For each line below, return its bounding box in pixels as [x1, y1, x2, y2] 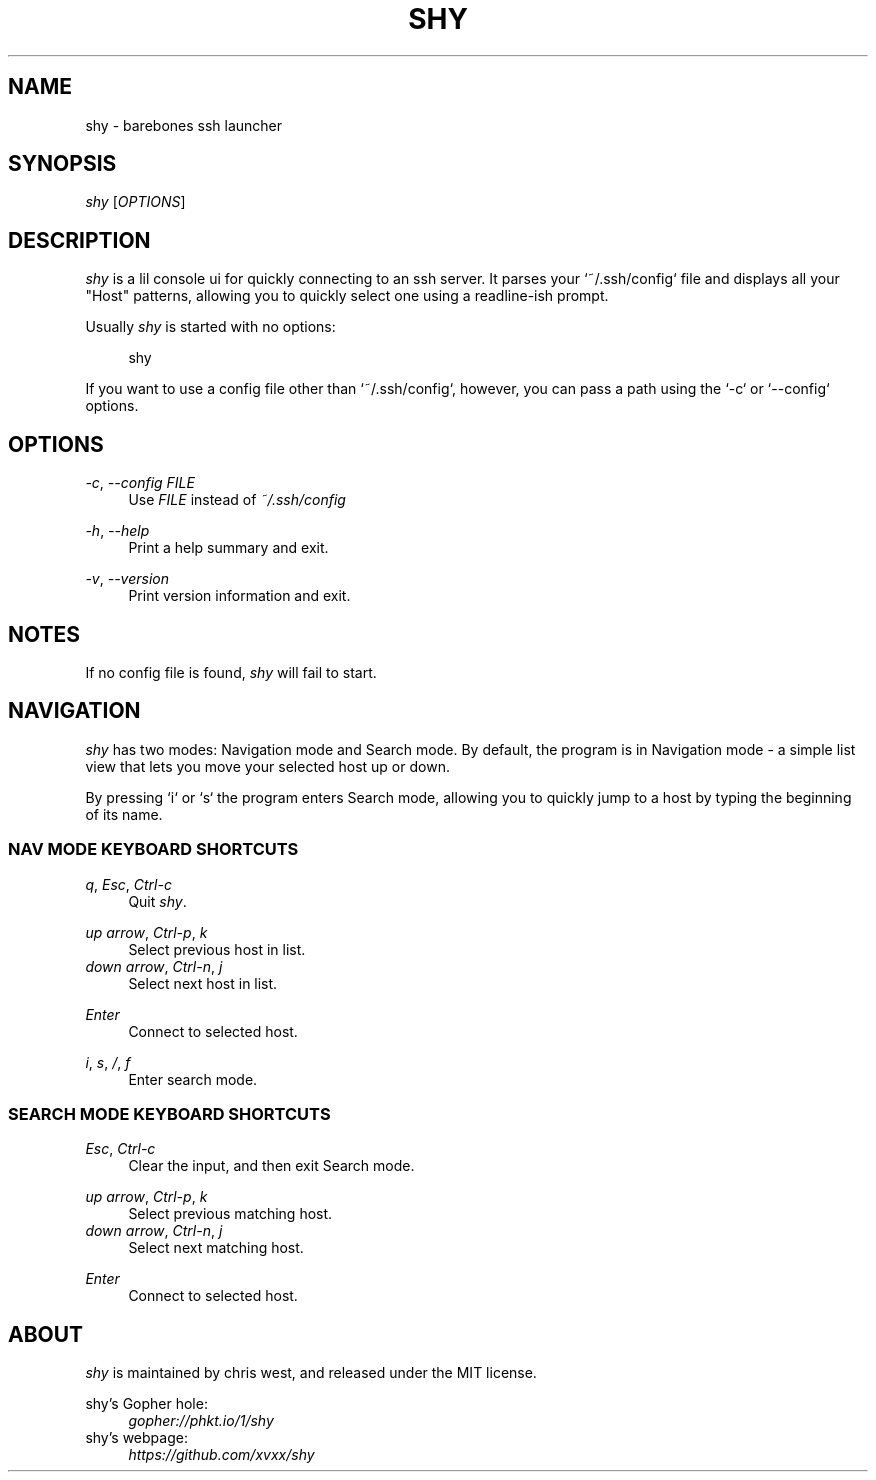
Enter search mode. [128, 1070, 258, 1088]
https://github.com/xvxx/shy [128, 1446, 315, 1464]
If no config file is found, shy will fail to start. [85, 663, 377, 681]
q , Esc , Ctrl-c [85, 875, 172, 893]
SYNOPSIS [8, 151, 117, 177]
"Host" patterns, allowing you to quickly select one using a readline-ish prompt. [85, 287, 609, 305]
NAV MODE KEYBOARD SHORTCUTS [8, 839, 299, 860]
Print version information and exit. [128, 587, 351, 605]
